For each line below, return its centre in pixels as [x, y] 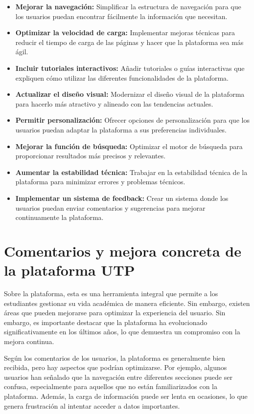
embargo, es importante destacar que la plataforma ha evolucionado [106, 322]
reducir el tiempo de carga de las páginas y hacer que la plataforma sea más [129, 42]
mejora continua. [29, 341]
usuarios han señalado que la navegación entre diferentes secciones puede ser [118, 377]
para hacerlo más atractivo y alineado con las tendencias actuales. [114, 103]
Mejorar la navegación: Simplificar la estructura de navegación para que [128, 6]
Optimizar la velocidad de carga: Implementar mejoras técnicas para [125, 33]
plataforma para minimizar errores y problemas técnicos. [100, 182]
